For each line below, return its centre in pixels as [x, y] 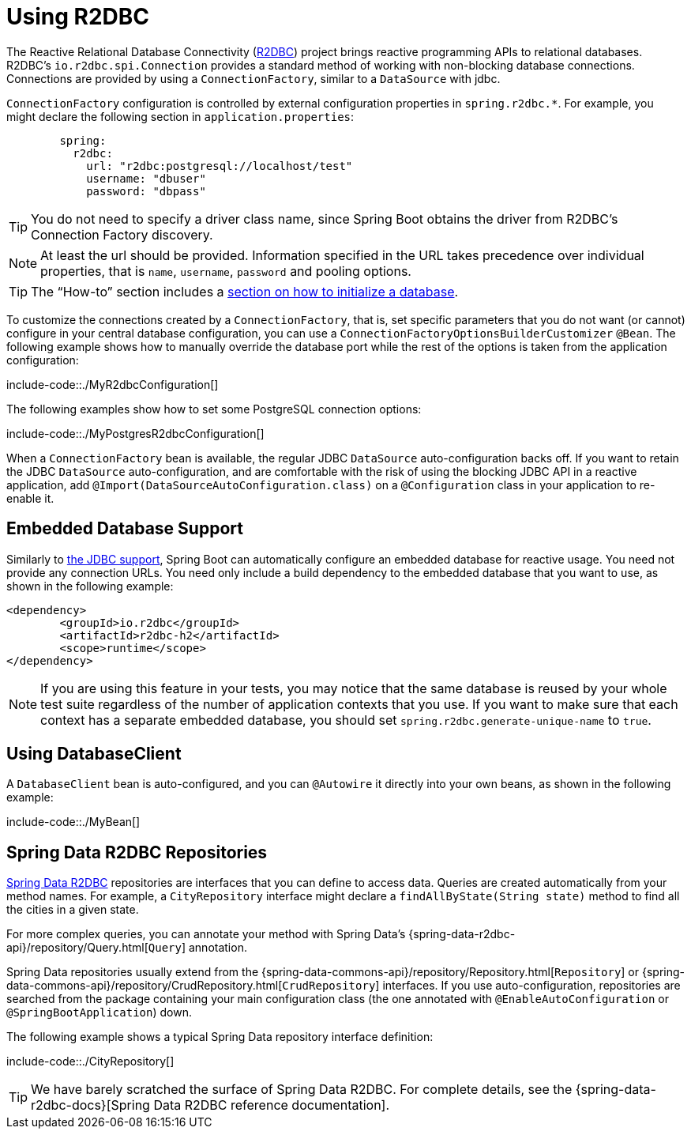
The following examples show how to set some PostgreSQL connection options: [214, 409]
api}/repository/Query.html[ [77, 948]
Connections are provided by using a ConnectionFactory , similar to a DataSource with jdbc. [253, 78]
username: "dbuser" [146, 178]
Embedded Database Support [125, 529]
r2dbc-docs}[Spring [90, 1105]
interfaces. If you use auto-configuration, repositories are [531, 986]
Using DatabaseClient [94, 754]
